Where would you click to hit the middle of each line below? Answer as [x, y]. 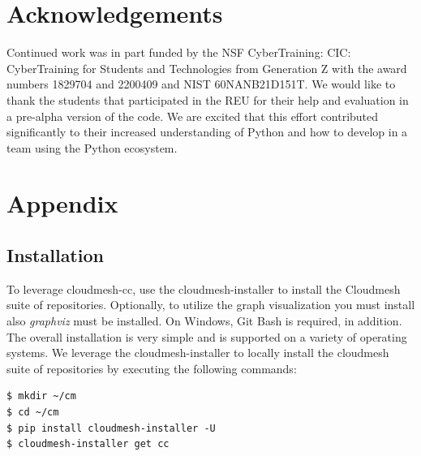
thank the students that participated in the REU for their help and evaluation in [208, 99]
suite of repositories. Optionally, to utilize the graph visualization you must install [211, 305]
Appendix [62, 203]
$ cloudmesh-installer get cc [88, 444]
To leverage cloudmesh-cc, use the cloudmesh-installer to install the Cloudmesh [204, 288]
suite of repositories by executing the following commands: [152, 368]
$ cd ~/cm [33, 413]
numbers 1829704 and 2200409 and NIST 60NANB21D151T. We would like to [201, 84]
